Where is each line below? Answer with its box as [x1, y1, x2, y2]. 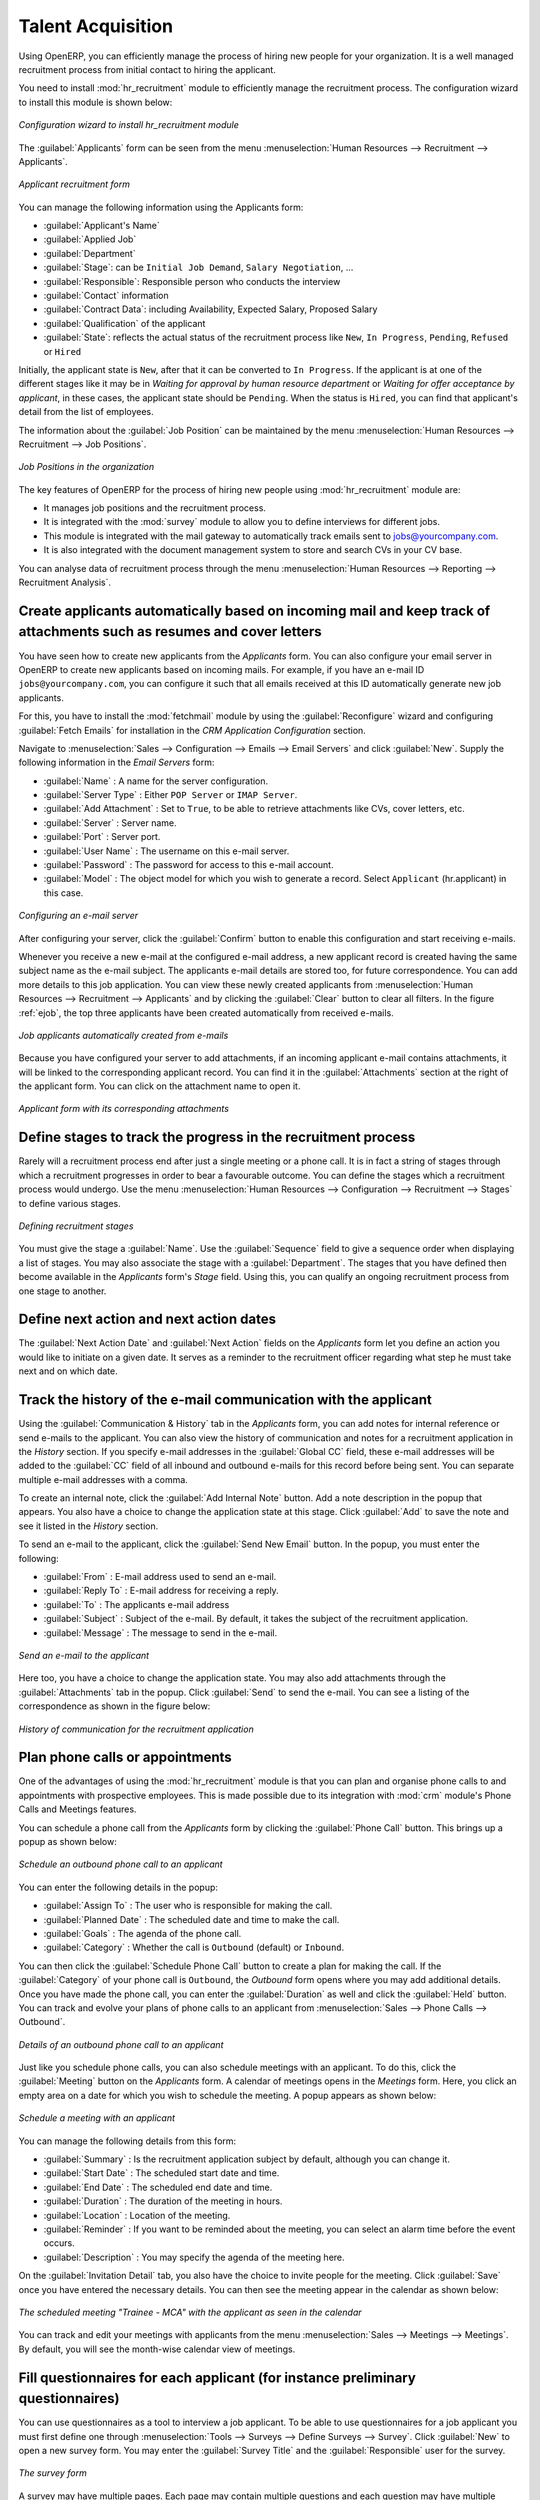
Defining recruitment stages [18, 1220, 134, 1232]
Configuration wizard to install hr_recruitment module [18, 119, 239, 131]
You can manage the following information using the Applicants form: [18, 201, 304, 213]
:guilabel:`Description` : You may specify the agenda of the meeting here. [43, 2251, 345, 2263]
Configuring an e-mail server [18, 910, 139, 922]
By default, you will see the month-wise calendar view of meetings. [18, 2343, 296, 2355]
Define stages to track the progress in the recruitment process [18, 1129, 416, 1146]
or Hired [43, 345, 82, 357]
